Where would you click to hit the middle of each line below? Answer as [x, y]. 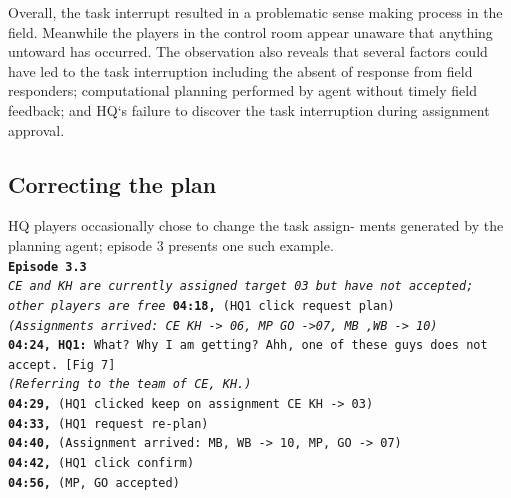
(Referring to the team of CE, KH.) [130, 384]
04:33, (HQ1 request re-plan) [108, 423]
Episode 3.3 [47, 266]
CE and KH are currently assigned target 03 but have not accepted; [241, 286]
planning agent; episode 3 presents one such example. [171, 244]
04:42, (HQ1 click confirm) [101, 463]
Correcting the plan [112, 183]
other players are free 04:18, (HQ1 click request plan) [201, 305]
